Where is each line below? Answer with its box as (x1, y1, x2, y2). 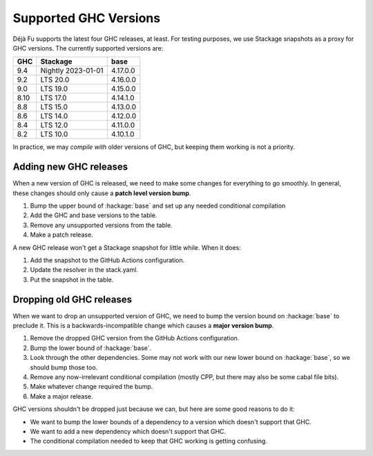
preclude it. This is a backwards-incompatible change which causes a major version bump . (12, 322, 274, 330)
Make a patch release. (30, 230, 93, 239)
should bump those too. (30, 363, 98, 372)
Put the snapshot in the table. (30, 275, 114, 284)
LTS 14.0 (40, 111, 68, 121)
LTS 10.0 (40, 129, 68, 139)
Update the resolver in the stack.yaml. (30, 266, 138, 274)
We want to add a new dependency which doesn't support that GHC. (30, 427, 227, 435)
